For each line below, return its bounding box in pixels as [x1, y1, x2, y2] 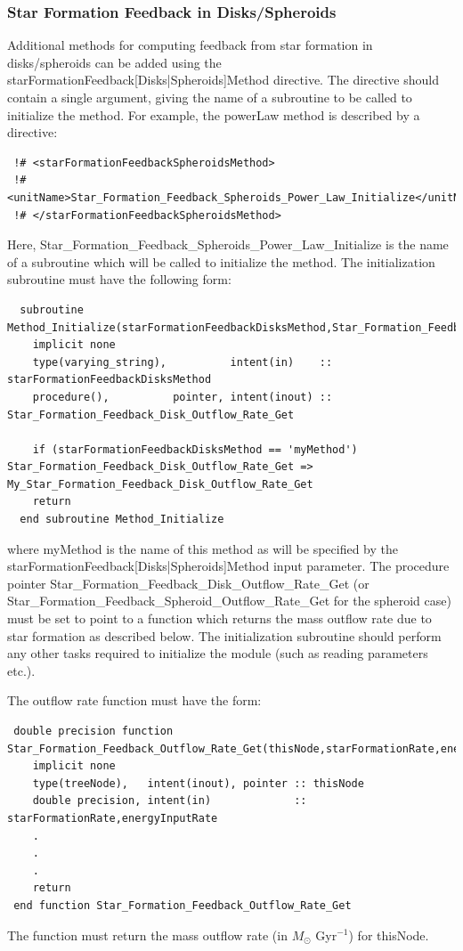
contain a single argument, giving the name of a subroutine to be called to [7, 88, 412, 106]
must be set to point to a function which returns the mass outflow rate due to [7, 609, 432, 628]
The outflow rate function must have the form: [7, 691, 262, 710]
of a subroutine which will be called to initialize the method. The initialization [7, 252, 435, 271]
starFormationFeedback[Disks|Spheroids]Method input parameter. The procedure [7, 557, 450, 575]
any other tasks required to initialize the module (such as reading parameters [7, 644, 428, 662]
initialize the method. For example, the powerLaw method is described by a [7, 105, 420, 124]
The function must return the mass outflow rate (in [7, 925, 288, 944]
